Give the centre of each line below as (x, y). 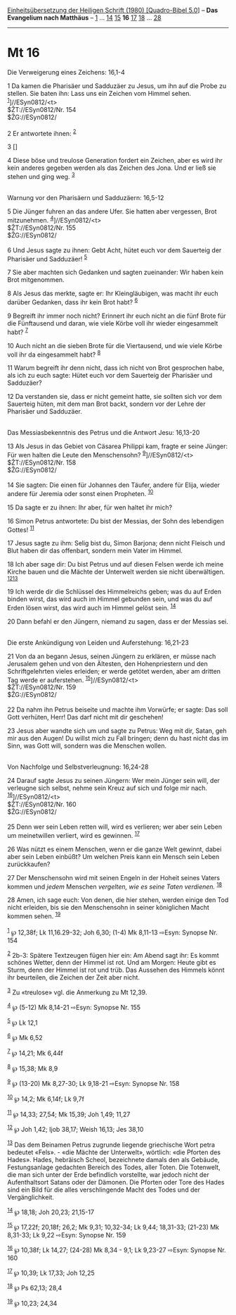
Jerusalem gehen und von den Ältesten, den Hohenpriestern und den (108, 663)
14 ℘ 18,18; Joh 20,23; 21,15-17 (51, 1211)
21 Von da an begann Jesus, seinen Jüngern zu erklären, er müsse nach (112, 656)
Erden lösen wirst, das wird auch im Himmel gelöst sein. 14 (92, 607)
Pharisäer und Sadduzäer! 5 (47, 258)
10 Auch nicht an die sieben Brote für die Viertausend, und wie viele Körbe (115, 345)
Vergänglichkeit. (31, 1197)
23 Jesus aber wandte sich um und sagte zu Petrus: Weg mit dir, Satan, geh (117, 731)
